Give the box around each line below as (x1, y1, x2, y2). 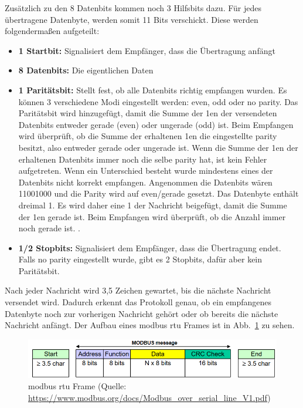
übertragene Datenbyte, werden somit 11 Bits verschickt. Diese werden (5, 13, 258, 25)
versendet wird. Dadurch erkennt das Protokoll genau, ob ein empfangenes (5, 296, 272, 308)
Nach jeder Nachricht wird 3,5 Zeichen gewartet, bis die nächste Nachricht (5, 284, 271, 296)
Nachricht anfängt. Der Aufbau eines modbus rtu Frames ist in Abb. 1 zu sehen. (5, 319, 295, 331)
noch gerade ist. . (18, 222, 80, 234)
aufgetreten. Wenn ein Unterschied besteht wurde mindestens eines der (18, 164, 273, 177)
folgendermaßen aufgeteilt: (5, 25, 100, 37)
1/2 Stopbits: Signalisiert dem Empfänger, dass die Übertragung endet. (18, 241, 281, 254)
